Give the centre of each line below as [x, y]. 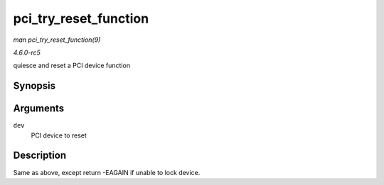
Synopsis [34, 86]
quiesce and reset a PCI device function [72, 66]
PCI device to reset [59, 135]
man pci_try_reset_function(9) [57, 40]
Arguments [39, 109]
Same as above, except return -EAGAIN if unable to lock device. [107, 172]
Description [40, 156]
